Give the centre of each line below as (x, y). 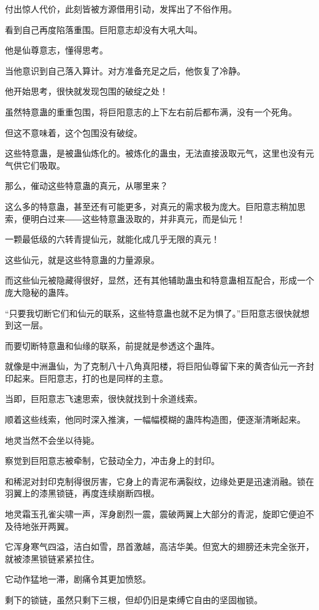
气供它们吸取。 (35, 165)
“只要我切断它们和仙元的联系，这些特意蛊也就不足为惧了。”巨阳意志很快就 (153, 313)
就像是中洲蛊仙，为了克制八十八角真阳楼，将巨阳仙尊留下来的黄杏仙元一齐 (155, 366)
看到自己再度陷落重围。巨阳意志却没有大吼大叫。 (104, 29)
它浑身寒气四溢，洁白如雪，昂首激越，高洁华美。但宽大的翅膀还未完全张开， (159, 546)
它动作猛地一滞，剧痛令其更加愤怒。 (78, 579)
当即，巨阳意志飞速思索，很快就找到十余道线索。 (104, 399)
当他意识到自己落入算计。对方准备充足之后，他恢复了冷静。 (125, 70)
